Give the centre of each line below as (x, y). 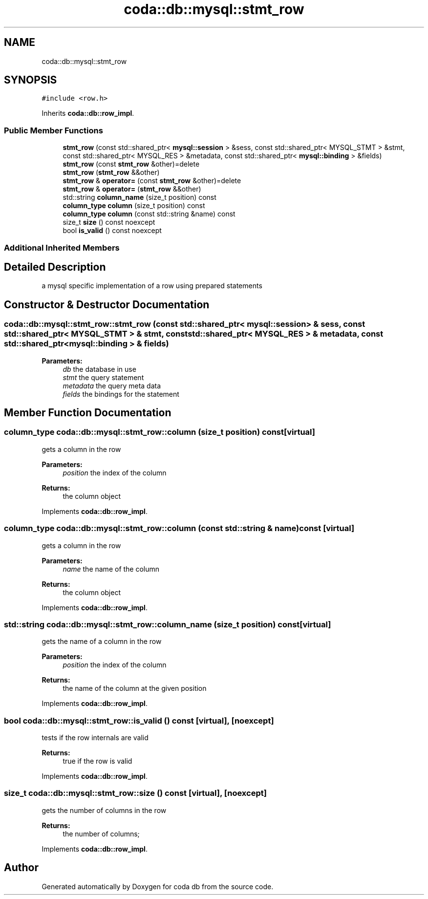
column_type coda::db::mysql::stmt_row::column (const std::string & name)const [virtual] (179, 528)
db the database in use (99, 369)
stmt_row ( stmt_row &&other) (111, 172)
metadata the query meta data (112, 385)
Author (21, 868)
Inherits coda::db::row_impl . (88, 113)
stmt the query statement (103, 377)
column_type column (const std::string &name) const (149, 214)
